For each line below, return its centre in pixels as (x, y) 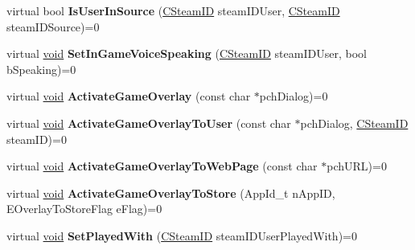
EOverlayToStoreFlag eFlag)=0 (84, 209)
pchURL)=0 (357, 166)
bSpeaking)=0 (41, 69)
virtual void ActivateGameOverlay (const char (129, 96)
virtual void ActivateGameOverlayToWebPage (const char (162, 166)
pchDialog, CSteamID (354, 123)
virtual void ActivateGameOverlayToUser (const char (149, 123)
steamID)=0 (37, 139)
